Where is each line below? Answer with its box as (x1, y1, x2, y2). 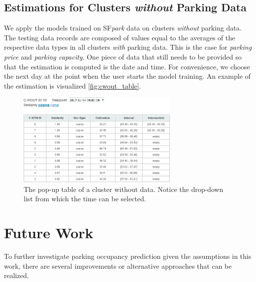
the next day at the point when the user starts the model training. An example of (4, 71, 251, 81)
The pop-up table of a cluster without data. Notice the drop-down (24, 184, 224, 194)
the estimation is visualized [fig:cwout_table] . (4, 80, 141, 91)
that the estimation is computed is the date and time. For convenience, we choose (4, 61, 250, 71)
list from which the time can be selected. (24, 193, 146, 204)
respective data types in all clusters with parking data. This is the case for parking (4, 42, 252, 52)
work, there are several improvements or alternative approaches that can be (4, 260, 232, 271)
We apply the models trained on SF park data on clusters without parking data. (4, 23, 242, 33)
